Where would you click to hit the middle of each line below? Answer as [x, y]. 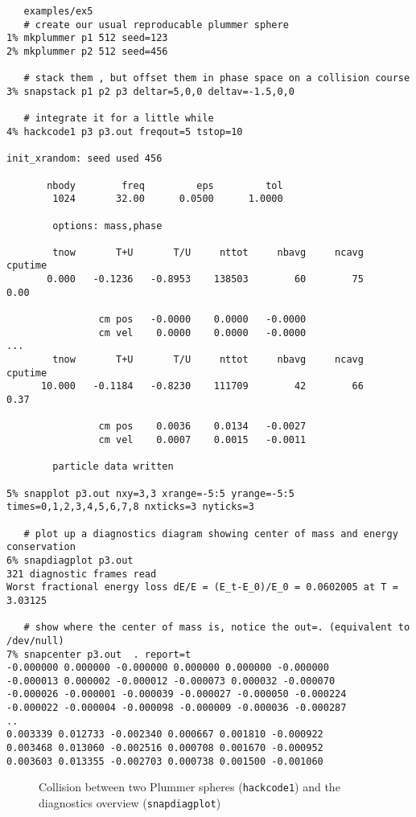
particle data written [113, 467]
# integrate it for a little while [119, 119]
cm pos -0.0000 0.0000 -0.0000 [202, 320]
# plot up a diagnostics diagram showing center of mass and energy [211, 534]
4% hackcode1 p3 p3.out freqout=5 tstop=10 [125, 131]
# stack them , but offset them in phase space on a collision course [217, 78]
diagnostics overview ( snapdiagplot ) [130, 803]
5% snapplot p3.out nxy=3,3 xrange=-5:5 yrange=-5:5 [150, 493]
